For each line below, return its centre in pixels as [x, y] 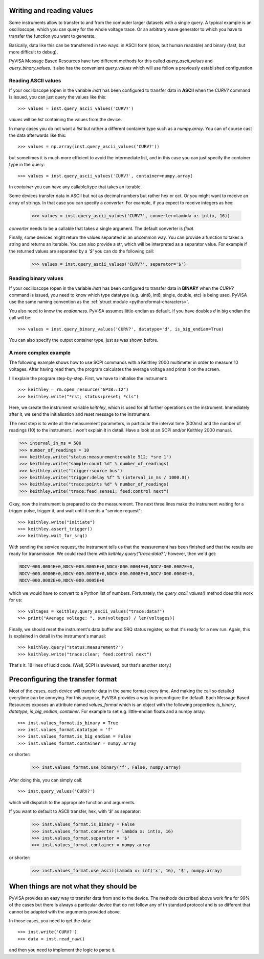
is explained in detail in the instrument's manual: [57, 636]
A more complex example [40, 353]
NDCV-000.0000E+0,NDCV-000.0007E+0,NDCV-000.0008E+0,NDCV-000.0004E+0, [107, 573]
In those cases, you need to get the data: [50, 921]
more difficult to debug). [33, 52]
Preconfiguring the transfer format [63, 679]
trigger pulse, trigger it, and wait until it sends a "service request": [76, 511]
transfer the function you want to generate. [52, 36]
